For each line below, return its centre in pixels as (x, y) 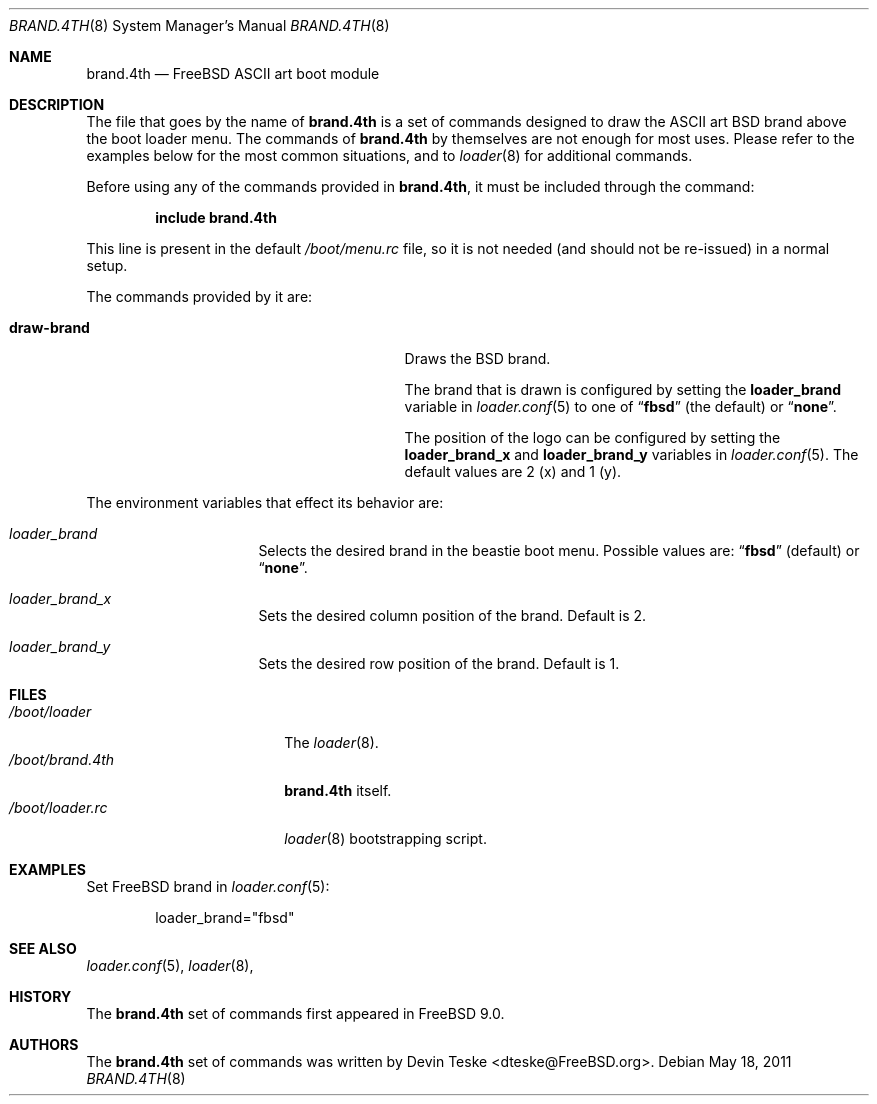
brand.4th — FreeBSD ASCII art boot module (233, 73)
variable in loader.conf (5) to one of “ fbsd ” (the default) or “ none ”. (620, 406)
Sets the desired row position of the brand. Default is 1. (439, 663)
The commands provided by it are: (199, 296)
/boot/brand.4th (62, 759)
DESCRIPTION (57, 104)
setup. (107, 265)
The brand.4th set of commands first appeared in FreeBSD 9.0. (295, 1013)
